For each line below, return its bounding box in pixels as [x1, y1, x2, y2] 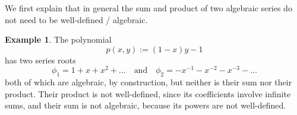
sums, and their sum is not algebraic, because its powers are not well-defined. [5, 99, 286, 111]
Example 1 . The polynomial [5, 33, 112, 46]
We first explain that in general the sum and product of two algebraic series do [5, 2, 292, 14]
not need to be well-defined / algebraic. [5, 13, 148, 25]
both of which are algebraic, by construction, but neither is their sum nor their [5, 76, 292, 88]
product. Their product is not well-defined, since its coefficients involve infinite [5, 87, 291, 100]
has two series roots [5, 53, 76, 66]
